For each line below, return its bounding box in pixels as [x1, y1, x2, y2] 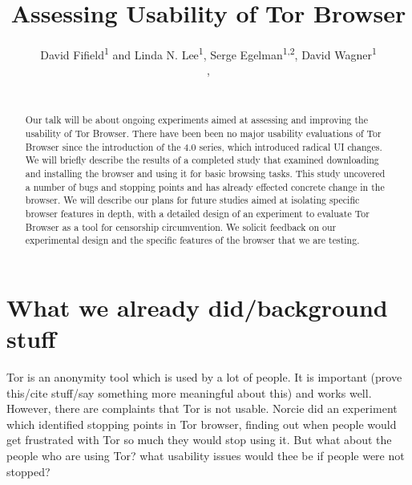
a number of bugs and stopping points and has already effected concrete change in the [25, 180, 385, 193]
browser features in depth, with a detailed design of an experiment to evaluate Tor [25, 206, 370, 220]
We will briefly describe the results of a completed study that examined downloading [25, 153, 379, 167]
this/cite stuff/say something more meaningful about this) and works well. [6, 384, 372, 401]
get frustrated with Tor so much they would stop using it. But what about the [6, 431, 392, 448]
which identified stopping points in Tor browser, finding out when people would [6, 415, 397, 432]
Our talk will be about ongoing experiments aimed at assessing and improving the [25, 113, 368, 127]
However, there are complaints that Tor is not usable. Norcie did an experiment [6, 400, 398, 417]
